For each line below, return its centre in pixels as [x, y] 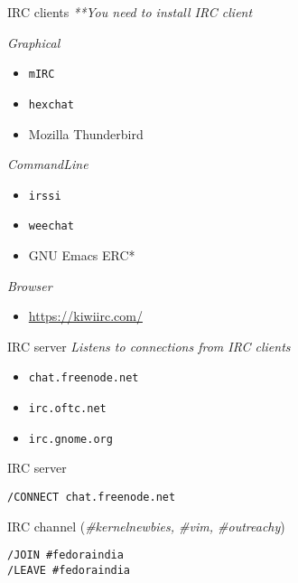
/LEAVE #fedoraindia [69, 570]
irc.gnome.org [70, 439]
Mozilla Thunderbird [86, 133]
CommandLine [48, 164]
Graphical [34, 42]
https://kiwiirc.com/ [85, 316]
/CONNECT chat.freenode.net [92, 497]
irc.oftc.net [67, 409]
